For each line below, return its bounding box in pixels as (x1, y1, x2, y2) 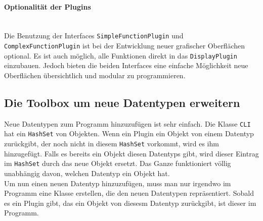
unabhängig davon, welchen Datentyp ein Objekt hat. (4, 168, 170, 178)
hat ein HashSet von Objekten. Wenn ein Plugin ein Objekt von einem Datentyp (4, 128, 254, 139)
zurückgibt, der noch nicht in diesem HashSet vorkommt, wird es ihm (4, 138, 219, 149)
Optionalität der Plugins (4, 1, 91, 12)
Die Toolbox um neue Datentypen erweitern (4, 94, 240, 110)
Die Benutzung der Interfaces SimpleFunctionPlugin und (4, 30, 184, 41)
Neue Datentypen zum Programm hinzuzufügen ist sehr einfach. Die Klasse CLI (4, 118, 251, 129)
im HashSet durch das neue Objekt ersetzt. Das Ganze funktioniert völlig (4, 158, 231, 169)
